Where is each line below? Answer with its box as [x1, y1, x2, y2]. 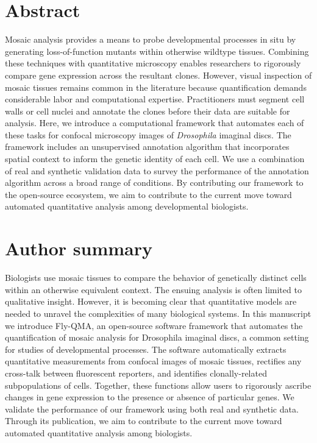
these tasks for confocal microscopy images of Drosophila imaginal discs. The [5, 128, 291, 141]
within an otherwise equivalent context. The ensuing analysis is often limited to [5, 283, 302, 296]
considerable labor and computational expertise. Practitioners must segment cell [5, 93, 305, 105]
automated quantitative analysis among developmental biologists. [5, 200, 249, 213]
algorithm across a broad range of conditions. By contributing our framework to [5, 176, 304, 189]
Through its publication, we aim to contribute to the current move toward [5, 414, 282, 427]
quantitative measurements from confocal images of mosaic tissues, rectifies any [5, 355, 302, 367]
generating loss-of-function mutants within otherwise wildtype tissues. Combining [5, 44, 309, 57]
